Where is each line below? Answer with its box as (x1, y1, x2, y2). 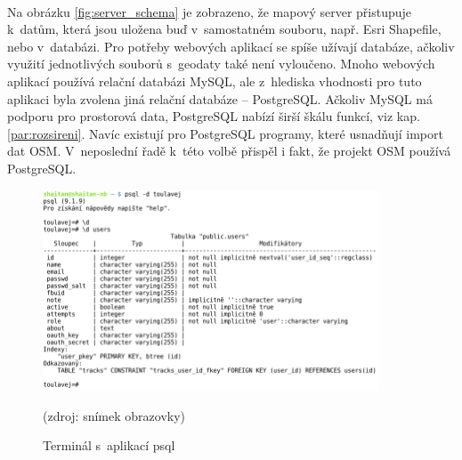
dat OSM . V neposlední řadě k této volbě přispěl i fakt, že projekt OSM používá (7, 141, 451, 160)
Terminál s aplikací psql (43, 436, 175, 455)
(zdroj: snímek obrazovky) (43, 406, 186, 424)
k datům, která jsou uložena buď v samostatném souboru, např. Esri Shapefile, (7, 20, 442, 38)
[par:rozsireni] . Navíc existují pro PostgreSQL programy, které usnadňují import (7, 124, 443, 142)
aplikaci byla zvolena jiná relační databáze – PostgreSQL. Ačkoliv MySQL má (7, 89, 433, 108)
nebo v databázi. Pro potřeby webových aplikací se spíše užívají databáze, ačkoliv (7, 36, 455, 55)
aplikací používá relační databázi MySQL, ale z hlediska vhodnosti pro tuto (7, 71, 422, 90)
